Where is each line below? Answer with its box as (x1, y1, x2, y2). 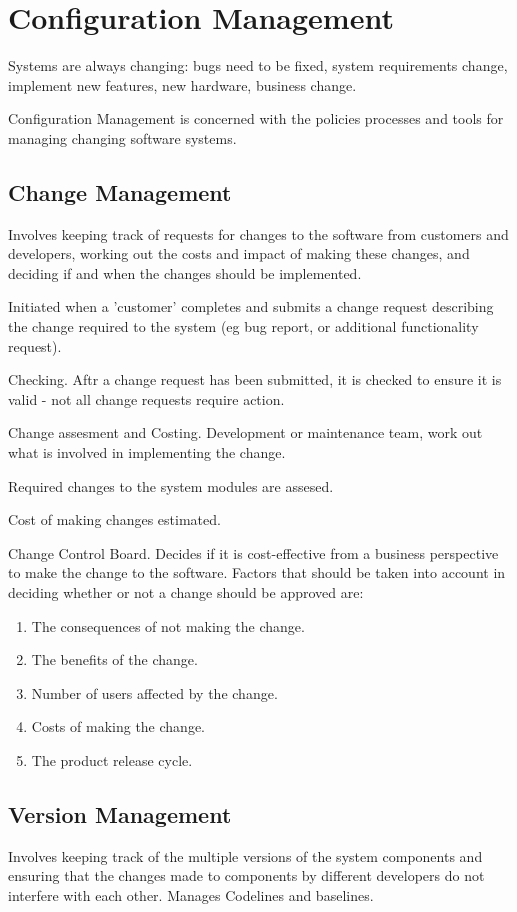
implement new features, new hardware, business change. (8, 74, 357, 95)
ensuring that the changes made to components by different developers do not (8, 865, 485, 886)
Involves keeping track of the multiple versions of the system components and (8, 845, 483, 866)
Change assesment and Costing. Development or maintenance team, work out (8, 422, 483, 443)
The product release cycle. (31, 749, 193, 770)
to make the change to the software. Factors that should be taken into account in (8, 562, 506, 583)
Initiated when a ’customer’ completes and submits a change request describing (8, 296, 494, 317)
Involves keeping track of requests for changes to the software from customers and (8, 223, 509, 244)
